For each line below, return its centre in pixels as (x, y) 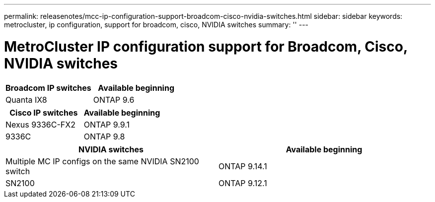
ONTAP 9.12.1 (243, 183)
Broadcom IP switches (48, 88)
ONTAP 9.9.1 (107, 124)
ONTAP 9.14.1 (243, 166)
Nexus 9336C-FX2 (40, 124)
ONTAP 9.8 (104, 136)
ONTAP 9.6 (114, 100)
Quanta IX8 (26, 100)
